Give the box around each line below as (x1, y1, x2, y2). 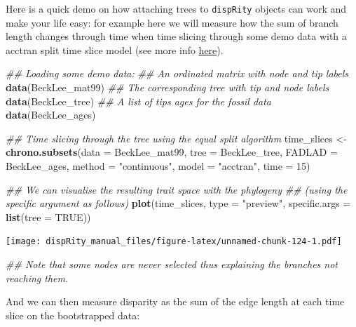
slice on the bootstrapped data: (6, 307, 140, 322)
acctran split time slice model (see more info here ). (6, 42, 224, 57)
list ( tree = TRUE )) (6, 209, 91, 224)
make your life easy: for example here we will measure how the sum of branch (6, 15, 338, 29)
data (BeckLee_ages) (6, 107, 96, 122)
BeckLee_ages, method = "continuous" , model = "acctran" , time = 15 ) (6, 159, 310, 173)
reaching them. (6, 270, 69, 285)
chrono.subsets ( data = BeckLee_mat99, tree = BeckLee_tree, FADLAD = (6, 145, 338, 159)
